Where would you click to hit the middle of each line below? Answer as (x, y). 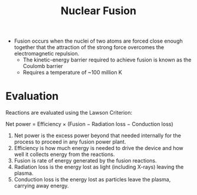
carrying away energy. (41, 186)
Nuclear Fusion (98, 11)
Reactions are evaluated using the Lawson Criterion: (69, 113)
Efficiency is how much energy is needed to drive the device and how (98, 148)
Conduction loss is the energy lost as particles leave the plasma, (92, 180)
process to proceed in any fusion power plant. (70, 142)
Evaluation (32, 96)
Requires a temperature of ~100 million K (72, 73)
